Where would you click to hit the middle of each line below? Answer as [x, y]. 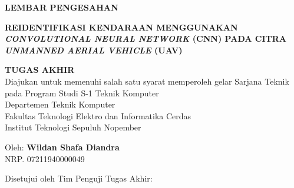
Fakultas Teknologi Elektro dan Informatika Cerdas [98, 115]
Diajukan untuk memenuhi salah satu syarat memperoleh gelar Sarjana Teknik [147, 81]
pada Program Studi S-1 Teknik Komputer [82, 93]
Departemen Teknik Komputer [60, 104]
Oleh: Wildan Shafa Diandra [62, 147]
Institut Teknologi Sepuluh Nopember [73, 127]
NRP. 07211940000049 [45, 158]
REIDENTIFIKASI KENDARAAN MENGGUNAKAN [121, 27]
